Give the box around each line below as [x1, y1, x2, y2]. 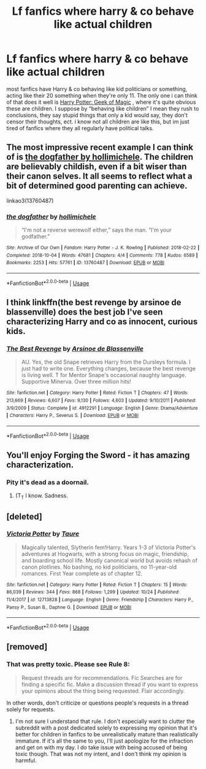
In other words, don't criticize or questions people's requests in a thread [6, 699, 189, 706]
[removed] [6, 642, 48, 652]
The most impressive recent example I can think [6, 142, 194, 153]
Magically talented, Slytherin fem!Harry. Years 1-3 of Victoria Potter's [21, 544, 196, 551]
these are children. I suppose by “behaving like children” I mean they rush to [6, 104, 199, 112]
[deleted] [6, 511, 43, 521]
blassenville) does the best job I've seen [6, 307, 163, 318]
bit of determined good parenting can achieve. [6, 181, 188, 191]
